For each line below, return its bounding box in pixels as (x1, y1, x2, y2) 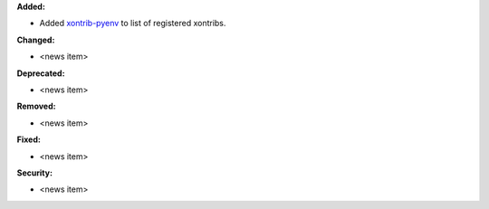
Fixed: (16, 134, 41, 145)
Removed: (16, 100, 56, 112)
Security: (16, 167, 53, 178)
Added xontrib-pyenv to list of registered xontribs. (39, 18, 226, 29)
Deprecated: (16, 68, 65, 79)
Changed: (16, 34, 55, 45)
